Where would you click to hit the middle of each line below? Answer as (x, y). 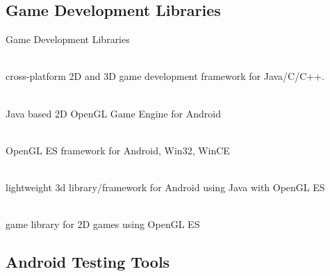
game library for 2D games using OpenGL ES (103, 224)
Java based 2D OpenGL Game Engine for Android (113, 113)
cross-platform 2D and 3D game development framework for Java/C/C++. (165, 76)
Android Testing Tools (88, 262)
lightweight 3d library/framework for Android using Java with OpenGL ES (165, 187)
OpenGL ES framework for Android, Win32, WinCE (118, 150)
